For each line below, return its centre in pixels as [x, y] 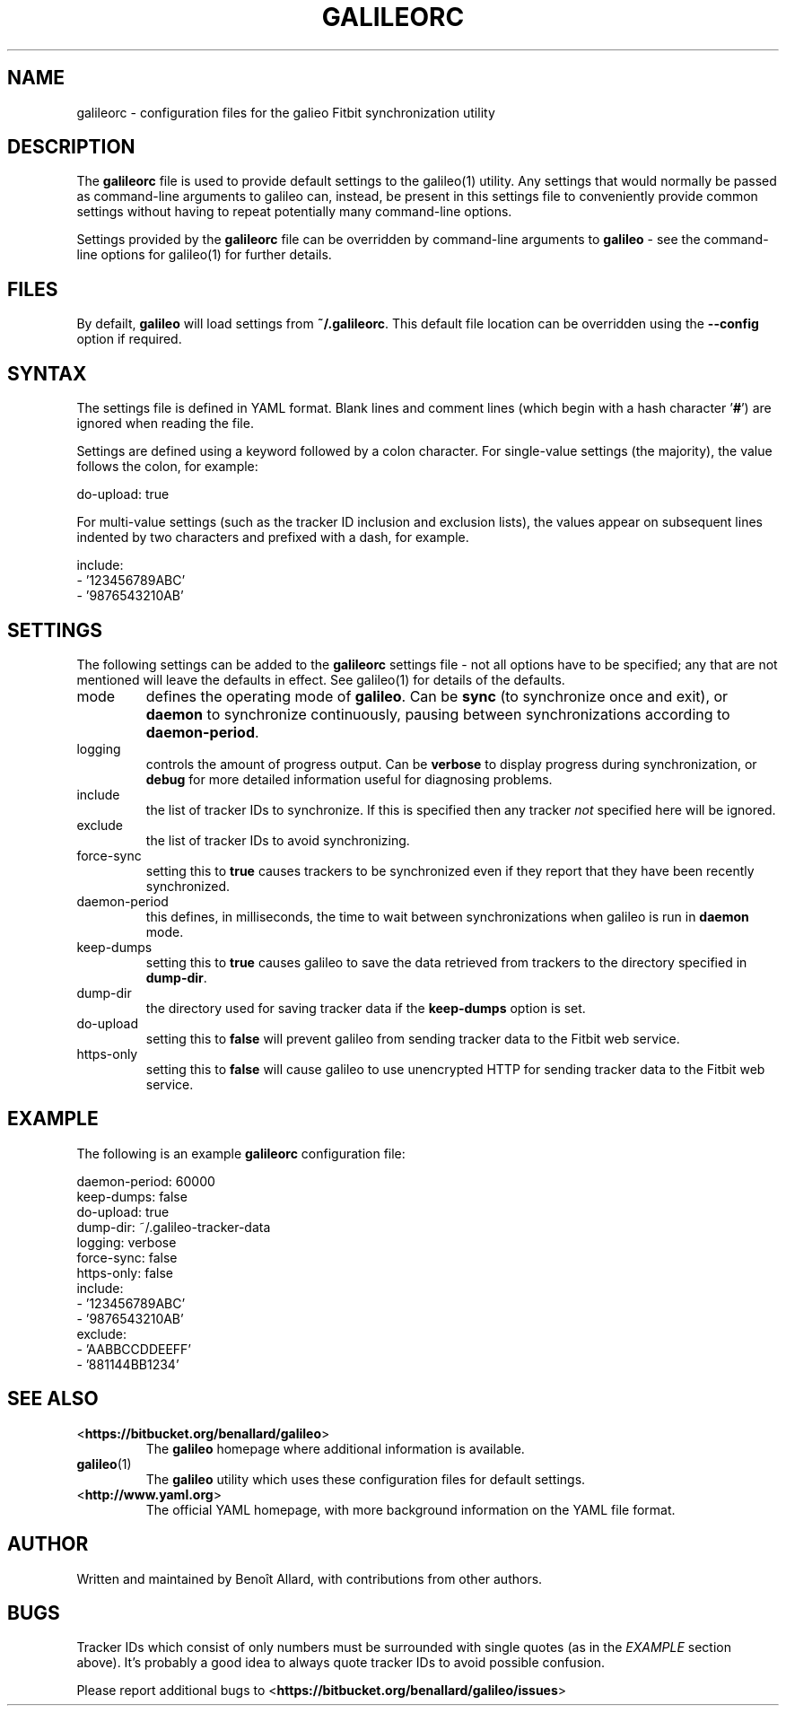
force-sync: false [127, 1257]
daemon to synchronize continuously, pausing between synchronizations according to [438, 714]
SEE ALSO [53, 1399]
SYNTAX [47, 373]
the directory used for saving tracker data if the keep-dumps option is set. [366, 1008]
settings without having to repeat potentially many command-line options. [294, 212]
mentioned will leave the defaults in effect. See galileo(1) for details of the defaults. [321, 679]
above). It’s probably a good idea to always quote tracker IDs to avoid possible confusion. [341, 1663]
